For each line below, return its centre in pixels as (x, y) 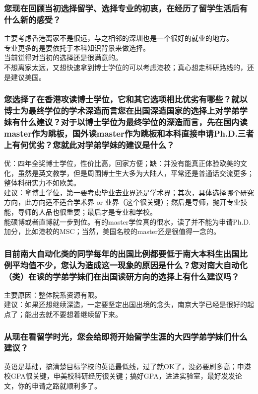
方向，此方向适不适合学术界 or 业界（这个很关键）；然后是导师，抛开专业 (122, 202)
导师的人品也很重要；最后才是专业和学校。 (87, 211)
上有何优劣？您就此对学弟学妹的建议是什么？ (89, 144)
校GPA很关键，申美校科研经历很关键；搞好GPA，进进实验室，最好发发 (120, 376)
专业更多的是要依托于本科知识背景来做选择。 (77, 47)
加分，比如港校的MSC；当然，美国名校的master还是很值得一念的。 (112, 231)
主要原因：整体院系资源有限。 (53, 294)
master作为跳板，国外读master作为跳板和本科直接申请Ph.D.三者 (129, 133)
